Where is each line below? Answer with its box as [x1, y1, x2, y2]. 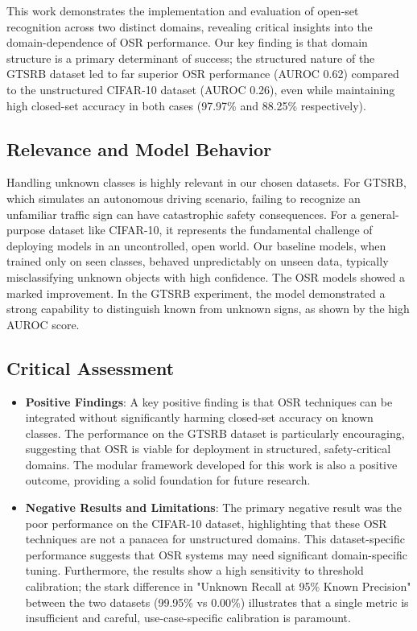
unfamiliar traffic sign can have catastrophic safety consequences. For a [6, 205, 357, 222]
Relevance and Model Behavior [6, 136, 272, 161]
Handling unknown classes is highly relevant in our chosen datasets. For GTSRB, [6, 174, 407, 191]
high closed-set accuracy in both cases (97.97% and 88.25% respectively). [6, 97, 366, 113]
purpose [6, 221, 45, 238]
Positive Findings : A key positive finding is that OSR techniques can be [25, 393, 393, 410]
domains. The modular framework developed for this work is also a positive [25, 456, 398, 472]
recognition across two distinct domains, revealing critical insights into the [6, 18, 373, 35]
